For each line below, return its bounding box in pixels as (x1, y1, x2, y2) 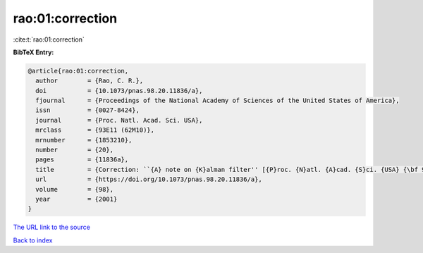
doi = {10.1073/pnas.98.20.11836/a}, (35, 87, 203, 94)
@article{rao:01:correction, (27, 67, 129, 75)
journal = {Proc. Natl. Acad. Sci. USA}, (35, 116, 203, 124)
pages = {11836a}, (35, 156, 129, 163)
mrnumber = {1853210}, (35, 136, 133, 144)
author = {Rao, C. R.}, (35, 77, 144, 85)
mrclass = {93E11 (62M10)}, (35, 126, 155, 134)
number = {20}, (35, 146, 114, 154)
